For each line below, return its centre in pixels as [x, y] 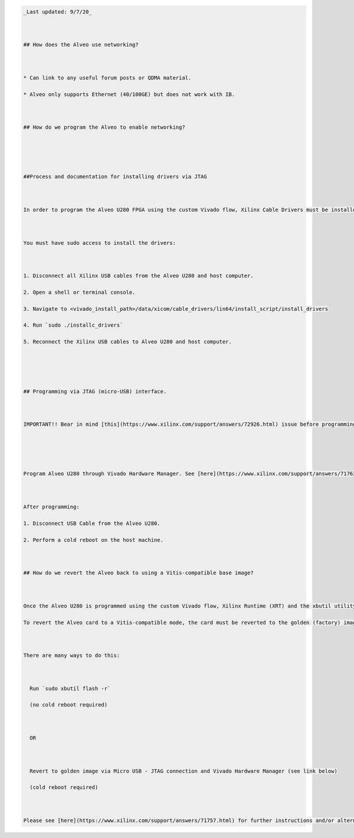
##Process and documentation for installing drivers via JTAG [115, 177]
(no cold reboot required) [69, 705]
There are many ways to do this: [72, 655]
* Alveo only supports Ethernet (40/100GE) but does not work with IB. [129, 94]
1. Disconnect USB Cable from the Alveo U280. [92, 523]
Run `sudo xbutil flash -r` [70, 688]
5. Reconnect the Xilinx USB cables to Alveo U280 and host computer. [128, 342]
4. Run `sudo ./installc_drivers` [73, 325]
